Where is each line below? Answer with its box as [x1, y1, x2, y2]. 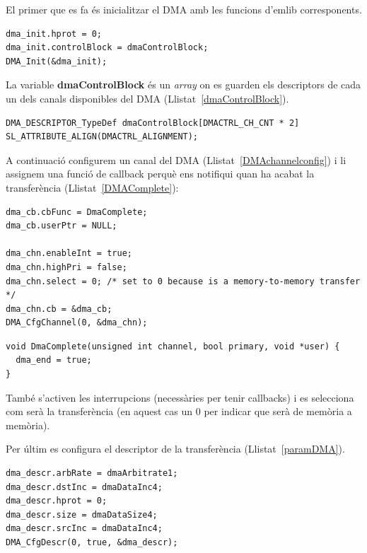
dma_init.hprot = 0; [6, 28, 103, 39]
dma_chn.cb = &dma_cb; [6, 303, 112, 314]
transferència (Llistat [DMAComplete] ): [6, 180, 179, 194]
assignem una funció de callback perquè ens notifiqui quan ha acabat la [6, 166, 315, 181]
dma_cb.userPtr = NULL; [6, 221, 117, 231]
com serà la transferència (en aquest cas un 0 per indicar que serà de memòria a [6, 404, 352, 419]
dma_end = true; [16, 355, 92, 366]
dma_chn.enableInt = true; [6, 248, 132, 259]
